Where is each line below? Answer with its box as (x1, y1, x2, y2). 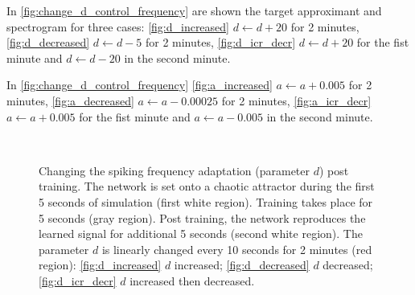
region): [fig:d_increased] (39, 256, 162, 273)
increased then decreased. (129, 272, 255, 289)
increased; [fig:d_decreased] (174, 256, 310, 273)
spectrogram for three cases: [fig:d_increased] (6, 18, 229, 35)
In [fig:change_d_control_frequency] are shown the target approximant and (6, 2, 382, 18)
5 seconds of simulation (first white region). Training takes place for (39, 193, 373, 210)
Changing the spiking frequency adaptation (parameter (39, 162, 310, 178)
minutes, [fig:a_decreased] (6, 92, 134, 109)
